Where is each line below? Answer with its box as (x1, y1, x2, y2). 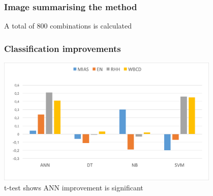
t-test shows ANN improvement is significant (4, 182, 143, 192)
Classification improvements (4, 42, 121, 54)
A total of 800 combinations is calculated (4, 20, 132, 31)
